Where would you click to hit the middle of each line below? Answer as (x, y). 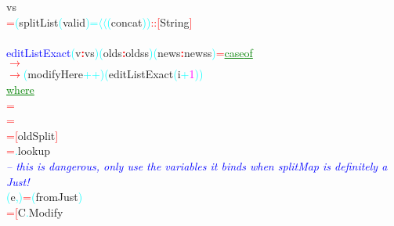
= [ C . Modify (35, 212)
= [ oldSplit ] (33, 135)
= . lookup (29, 151)
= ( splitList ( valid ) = (52, 22)
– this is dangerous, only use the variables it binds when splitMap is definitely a (197, 165)
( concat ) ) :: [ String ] (150, 22)
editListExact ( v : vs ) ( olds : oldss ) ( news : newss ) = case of (130, 52)
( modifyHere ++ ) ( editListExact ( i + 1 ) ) (113, 74)
